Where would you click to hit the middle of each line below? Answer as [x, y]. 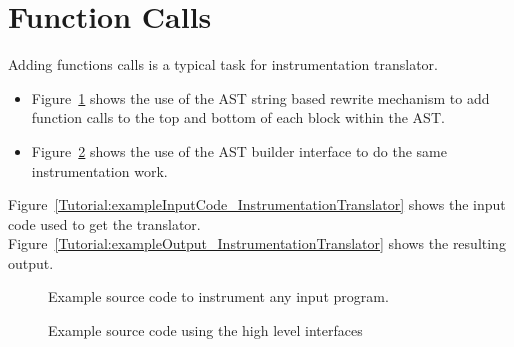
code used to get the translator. [104, 223]
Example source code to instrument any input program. [218, 296]
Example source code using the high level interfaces [205, 330]
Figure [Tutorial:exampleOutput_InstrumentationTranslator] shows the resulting [257, 243]
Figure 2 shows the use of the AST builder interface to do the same [239, 150]
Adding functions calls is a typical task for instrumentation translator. [223, 64]
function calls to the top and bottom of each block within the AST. [238, 117]
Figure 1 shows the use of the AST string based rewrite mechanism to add [260, 97]
